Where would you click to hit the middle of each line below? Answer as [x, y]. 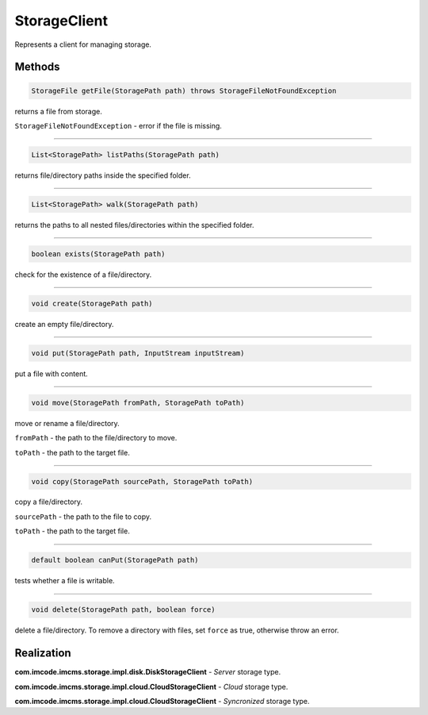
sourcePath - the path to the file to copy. [83, 517]
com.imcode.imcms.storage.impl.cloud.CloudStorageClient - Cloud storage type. [151, 686]
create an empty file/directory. [64, 324]
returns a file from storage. [58, 111]
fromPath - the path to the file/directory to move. [96, 438]
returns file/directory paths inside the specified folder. [103, 175]
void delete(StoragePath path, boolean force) [123, 610]
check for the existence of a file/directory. [83, 275]
